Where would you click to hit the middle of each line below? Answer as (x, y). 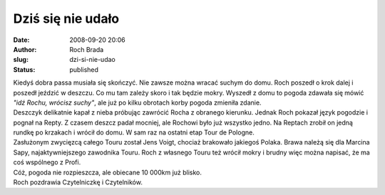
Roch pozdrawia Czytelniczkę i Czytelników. (78, 182)
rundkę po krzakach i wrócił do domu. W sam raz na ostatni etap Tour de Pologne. (134, 132)
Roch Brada (87, 49)
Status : (24, 69)
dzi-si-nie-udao (92, 60)
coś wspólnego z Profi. (47, 162)
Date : (21, 40)
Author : (25, 49)
